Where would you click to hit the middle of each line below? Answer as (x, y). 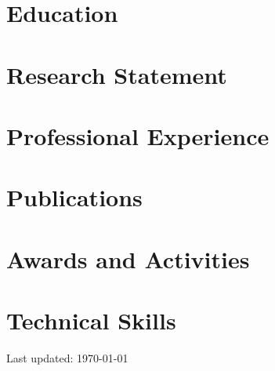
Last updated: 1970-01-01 (67, 358)
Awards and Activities (128, 258)
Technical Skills (91, 320)
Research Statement (117, 74)
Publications (74, 197)
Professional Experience (138, 135)
